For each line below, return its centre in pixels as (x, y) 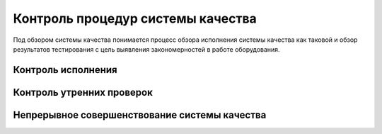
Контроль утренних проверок (83, 92)
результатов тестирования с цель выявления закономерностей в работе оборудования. (146, 49)
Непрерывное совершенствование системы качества (140, 115)
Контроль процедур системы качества (135, 18)
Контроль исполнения (65, 70)
